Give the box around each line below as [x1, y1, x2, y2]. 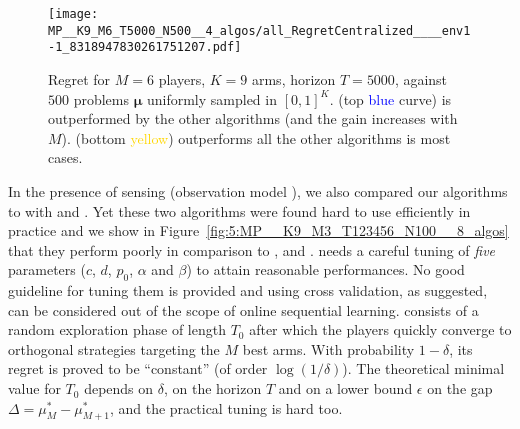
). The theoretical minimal [342, 358, 505, 379]
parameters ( [8, 259, 86, 280]
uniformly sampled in [146, 88, 277, 109]
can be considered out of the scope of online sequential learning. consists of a [8, 299, 479, 320]
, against [394, 68, 448, 89]
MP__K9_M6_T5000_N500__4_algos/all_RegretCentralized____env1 [48, 23, 471, 38]
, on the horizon [163, 378, 262, 399]
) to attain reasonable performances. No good [186, 259, 465, 280]
